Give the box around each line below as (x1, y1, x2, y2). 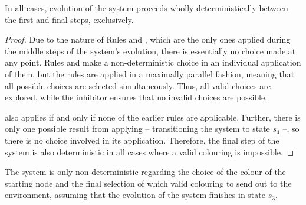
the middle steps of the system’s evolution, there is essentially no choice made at (5, 44, 296, 57)
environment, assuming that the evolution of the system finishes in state (5, 188, 265, 201)
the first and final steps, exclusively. (5, 13, 134, 25)
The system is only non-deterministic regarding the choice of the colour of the (5, 165, 286, 178)
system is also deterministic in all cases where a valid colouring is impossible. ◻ (5, 145, 294, 158)
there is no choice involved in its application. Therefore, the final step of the (5, 134, 279, 146)
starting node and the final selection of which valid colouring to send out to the (5, 177, 292, 189)
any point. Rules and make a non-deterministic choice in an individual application (5, 56, 301, 69)
